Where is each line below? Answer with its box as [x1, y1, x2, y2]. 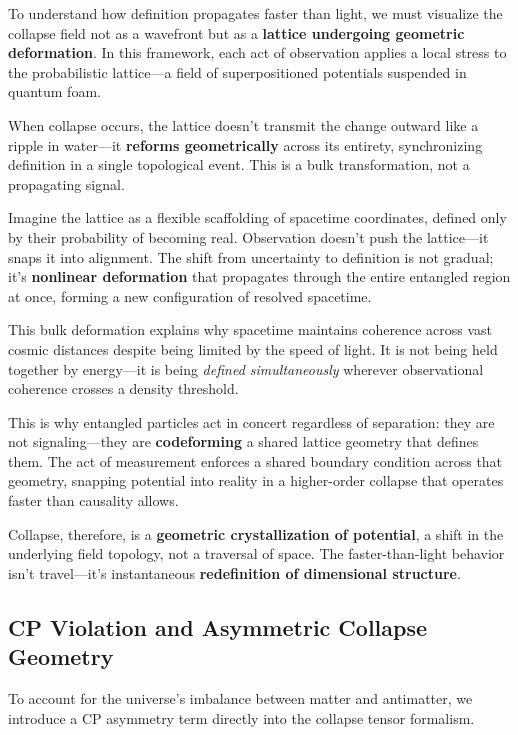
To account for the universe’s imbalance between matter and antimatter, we [8, 688, 473, 709]
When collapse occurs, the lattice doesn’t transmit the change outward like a [8, 114, 479, 135]
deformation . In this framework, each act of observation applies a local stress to [8, 42, 507, 63]
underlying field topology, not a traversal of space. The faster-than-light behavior [8, 543, 505, 564]
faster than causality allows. [8, 490, 179, 511]
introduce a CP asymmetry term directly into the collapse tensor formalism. [8, 707, 475, 728]
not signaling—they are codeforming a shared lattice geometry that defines [8, 431, 479, 452]
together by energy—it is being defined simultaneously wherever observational [8, 358, 484, 379]
